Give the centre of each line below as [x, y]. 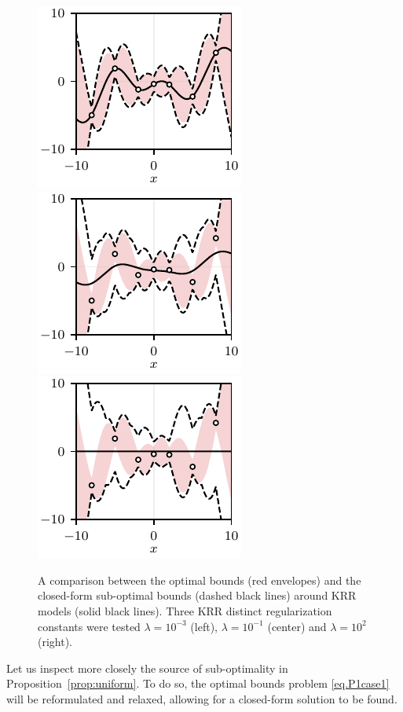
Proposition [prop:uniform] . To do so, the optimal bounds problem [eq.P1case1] [198, 683]
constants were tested [89, 626]
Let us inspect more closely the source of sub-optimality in [147, 668]
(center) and [297, 626]
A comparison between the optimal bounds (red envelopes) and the [200, 580]
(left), [204, 626]
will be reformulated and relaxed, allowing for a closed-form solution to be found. [202, 698]
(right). [55, 642]
